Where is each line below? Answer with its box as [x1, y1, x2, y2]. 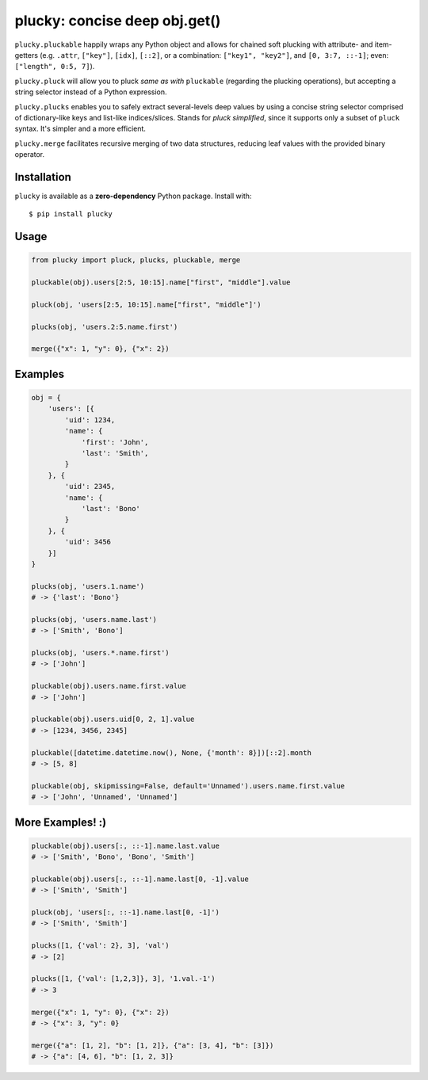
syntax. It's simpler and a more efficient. [14, 124, 147, 134]
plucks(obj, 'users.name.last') [31, 615, 158, 624]
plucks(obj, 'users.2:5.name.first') [31, 322, 178, 331]
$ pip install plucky [29, 210, 113, 219]
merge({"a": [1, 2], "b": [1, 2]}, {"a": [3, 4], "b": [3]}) [31, 1040, 274, 1050]
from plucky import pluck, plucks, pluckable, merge [31, 256, 241, 265]
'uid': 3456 [64, 537, 111, 547]
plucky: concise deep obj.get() [14, 12, 221, 29]
